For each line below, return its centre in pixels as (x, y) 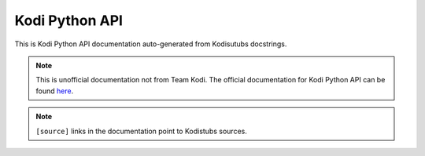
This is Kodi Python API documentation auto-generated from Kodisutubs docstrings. (151, 44)
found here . (55, 91)
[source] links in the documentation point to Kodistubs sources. (141, 131)
